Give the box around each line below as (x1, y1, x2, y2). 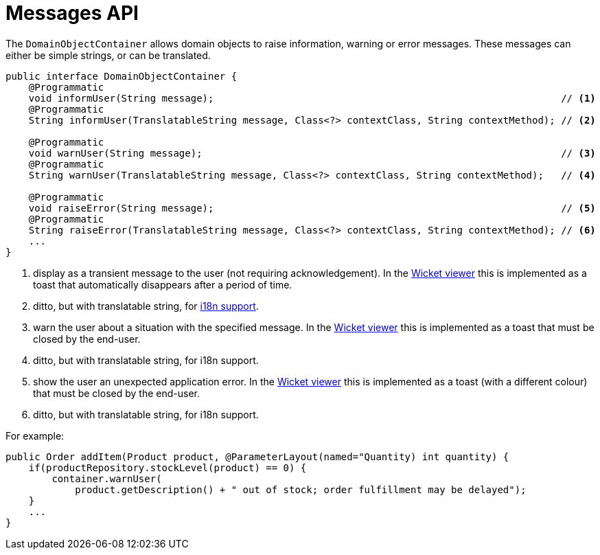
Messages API (5, 1, 139, 25)
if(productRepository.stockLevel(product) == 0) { (28, 462, 307, 473)
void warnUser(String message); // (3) (28, 147, 596, 159)
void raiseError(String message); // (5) (28, 202, 596, 214)
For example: (5, 429, 65, 442)
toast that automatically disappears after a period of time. (33, 278, 292, 291)
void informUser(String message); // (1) (28, 92, 596, 104)
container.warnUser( (51, 473, 162, 484)
